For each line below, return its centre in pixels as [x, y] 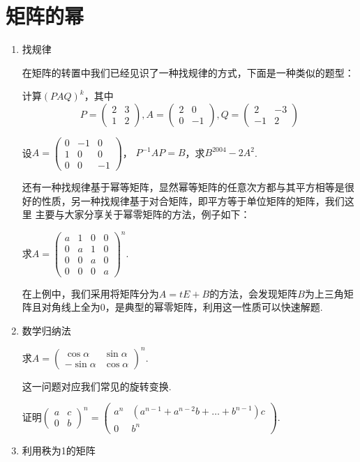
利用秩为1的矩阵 [59, 451]
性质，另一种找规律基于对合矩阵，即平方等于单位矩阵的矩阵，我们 [193, 200]
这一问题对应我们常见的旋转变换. [97, 386]
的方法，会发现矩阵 [254, 293]
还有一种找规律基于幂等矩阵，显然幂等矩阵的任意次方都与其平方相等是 [183, 187]
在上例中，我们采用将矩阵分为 [90, 293]
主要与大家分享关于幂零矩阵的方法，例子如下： [143, 214]
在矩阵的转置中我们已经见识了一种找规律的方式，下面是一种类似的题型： [188, 72]
